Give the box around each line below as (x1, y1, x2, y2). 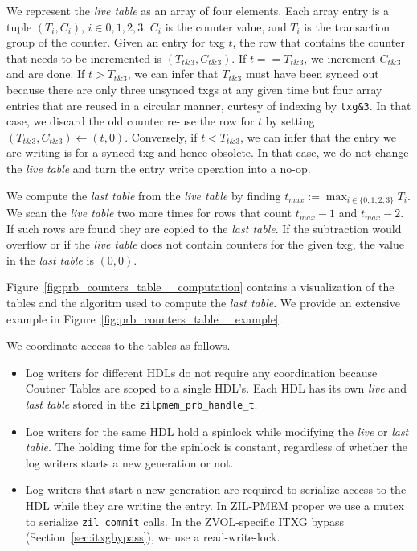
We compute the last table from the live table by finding (6, 187, 281, 204)
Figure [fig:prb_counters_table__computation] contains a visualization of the (6, 278, 395, 295)
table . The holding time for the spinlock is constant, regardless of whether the (25, 438, 408, 455)
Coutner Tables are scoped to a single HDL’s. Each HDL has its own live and (25, 380, 407, 397)
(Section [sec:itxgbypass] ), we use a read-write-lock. (25, 528, 280, 545)
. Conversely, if (125, 128, 198, 145)
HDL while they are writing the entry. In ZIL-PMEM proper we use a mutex (25, 497, 404, 514)
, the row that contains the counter (232, 34, 405, 51)
